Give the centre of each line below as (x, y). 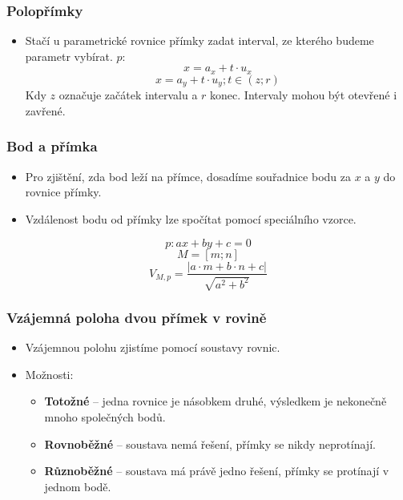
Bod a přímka (52, 146)
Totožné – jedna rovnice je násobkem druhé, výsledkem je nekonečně (216, 401)
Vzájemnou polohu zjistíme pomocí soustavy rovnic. (153, 347)
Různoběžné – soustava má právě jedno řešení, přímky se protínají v (217, 471)
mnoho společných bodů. (105, 416)
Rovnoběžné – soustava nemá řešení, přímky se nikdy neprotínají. (210, 444)
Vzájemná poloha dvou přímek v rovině (137, 317)
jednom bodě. (78, 486)
